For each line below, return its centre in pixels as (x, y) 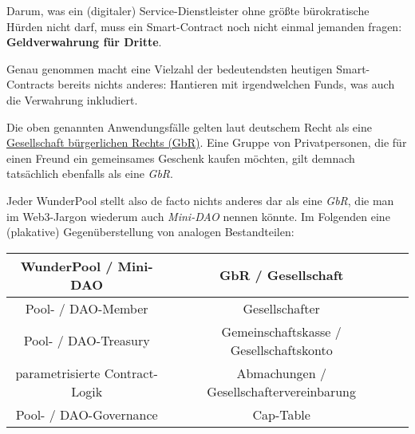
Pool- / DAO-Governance (87, 414)
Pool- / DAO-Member (87, 308)
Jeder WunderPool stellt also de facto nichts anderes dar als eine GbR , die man (200, 200)
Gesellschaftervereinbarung (282, 391)
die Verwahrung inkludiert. (72, 99)
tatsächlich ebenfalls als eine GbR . (90, 174)
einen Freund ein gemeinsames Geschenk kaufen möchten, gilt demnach (181, 158)
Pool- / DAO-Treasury (87, 341)
